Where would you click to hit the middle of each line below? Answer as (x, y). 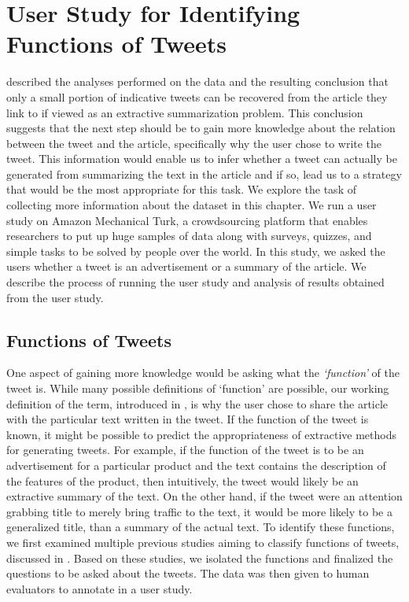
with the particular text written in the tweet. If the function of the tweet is (188, 419)
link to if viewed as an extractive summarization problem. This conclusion (185, 112)
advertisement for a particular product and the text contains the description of (196, 465)
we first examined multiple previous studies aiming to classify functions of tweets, (203, 542)
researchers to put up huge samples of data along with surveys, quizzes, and (189, 236)
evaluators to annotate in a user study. (99, 588)
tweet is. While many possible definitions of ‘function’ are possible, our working (198, 388)
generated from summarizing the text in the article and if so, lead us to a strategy (204, 174)
